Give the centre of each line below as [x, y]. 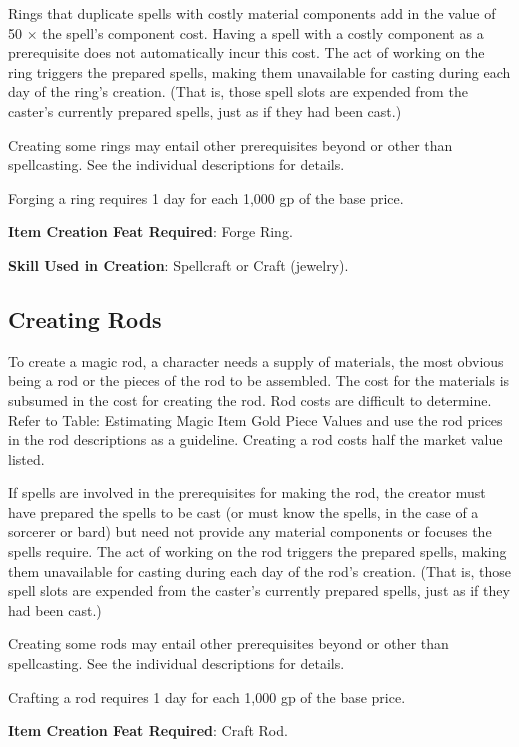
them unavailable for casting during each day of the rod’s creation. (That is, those [259, 570]
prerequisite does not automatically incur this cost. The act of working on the [246, 52]
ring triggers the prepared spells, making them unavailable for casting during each [259, 71]
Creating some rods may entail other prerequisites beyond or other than [228, 643]
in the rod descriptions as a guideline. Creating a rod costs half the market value [255, 439]
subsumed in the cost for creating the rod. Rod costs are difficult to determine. [250, 399]
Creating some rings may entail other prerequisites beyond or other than [230, 144]
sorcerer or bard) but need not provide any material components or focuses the [250, 531]
